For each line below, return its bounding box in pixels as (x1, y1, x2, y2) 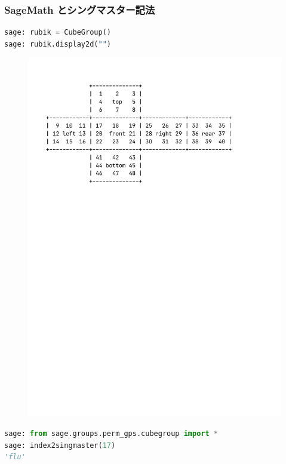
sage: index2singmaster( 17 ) (4, 441, 116, 450)
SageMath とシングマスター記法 (4, 2, 155, 17)
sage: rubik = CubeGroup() (4, 28, 111, 37)
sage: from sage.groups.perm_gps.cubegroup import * (4, 429, 218, 438)
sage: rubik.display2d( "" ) (4, 39, 111, 48)
